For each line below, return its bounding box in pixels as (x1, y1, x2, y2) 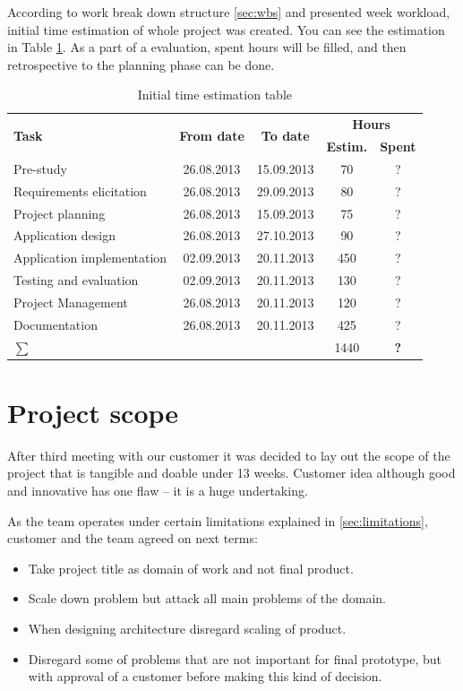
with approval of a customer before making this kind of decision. (28, 667, 382, 686)
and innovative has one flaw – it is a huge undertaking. (7, 481, 308, 500)
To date (261, 125, 310, 144)
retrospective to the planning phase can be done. (7, 55, 275, 73)
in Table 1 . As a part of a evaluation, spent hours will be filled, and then (7, 38, 407, 56)
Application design (13, 226, 116, 245)
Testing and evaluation (13, 271, 139, 289)
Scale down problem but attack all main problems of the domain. (28, 589, 386, 608)
